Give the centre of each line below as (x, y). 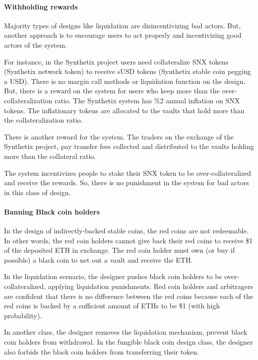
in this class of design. (37, 192)
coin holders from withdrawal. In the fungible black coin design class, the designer (129, 342)
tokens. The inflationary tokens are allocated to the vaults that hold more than (124, 110)
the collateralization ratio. (43, 120)
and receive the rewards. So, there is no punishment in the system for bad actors (127, 182)
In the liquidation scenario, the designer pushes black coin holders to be (113, 276)
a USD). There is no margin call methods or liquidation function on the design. (125, 81)
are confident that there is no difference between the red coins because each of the (129, 296)
